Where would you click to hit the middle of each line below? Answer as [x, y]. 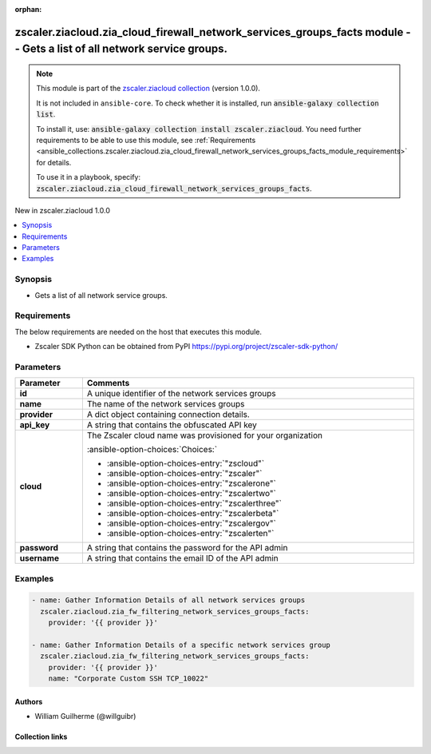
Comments [108, 383]
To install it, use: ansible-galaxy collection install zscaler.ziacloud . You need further [199, 129]
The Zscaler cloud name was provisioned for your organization [205, 435]
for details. [54, 162]
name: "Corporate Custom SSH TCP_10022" [129, 679]
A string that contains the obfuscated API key [172, 425]
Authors [29, 701]
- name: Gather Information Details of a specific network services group [181, 645]
